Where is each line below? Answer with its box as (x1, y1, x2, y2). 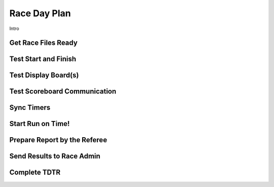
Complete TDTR (9, 168, 61, 177)
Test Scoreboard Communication (9, 87, 117, 96)
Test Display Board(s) (9, 71, 79, 80)
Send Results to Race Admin (9, 152, 101, 161)
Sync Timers (9, 103, 51, 112)
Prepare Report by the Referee (9, 136, 108, 144)
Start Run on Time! (9, 119, 70, 128)
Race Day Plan (9, 8, 71, 19)
